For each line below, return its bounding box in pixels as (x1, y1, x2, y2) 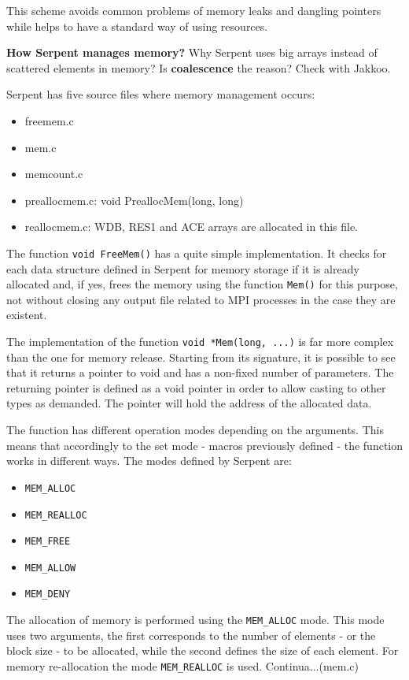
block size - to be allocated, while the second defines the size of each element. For (6, 642, 399, 659)
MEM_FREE (24, 536, 71, 548)
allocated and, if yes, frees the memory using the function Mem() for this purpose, (6, 276, 398, 292)
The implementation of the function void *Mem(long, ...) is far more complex (6, 333, 394, 350)
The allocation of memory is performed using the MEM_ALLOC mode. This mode (6, 611, 385, 628)
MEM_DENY (24, 589, 71, 600)
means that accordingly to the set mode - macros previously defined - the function (6, 437, 403, 453)
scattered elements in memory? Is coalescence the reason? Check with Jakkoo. (6, 59, 391, 76)
